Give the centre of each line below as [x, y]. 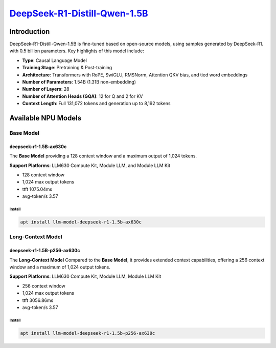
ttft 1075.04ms [37, 189]
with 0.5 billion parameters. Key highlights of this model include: [77, 51]
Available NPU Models [45, 118]
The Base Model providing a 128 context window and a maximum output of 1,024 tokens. [103, 156]
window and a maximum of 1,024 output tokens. [60, 267]
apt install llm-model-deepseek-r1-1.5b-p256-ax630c [88, 333]
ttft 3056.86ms [38, 300]
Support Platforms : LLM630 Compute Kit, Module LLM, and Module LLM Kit [90, 165]
